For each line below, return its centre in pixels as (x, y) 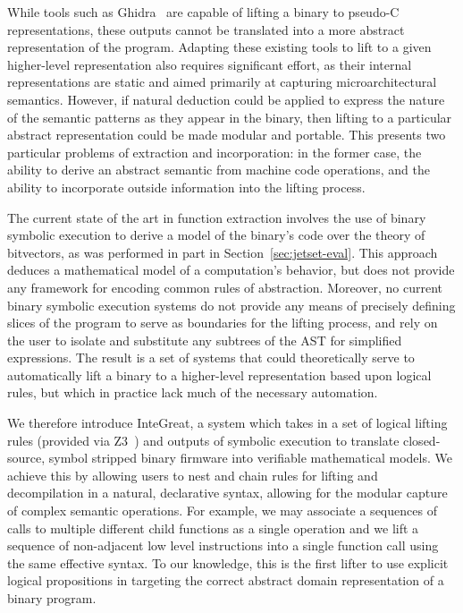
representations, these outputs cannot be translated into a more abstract (206, 29)
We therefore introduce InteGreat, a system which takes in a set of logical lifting (227, 423)
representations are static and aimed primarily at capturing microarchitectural (222, 82)
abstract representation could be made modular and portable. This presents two (227, 135)
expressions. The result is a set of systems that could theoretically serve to (211, 358)
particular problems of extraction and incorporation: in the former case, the (215, 152)
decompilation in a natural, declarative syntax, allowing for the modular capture (227, 493)
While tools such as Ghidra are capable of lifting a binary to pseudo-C (203, 12)
